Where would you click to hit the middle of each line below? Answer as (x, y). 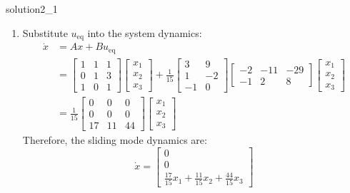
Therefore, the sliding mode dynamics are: (115, 140)
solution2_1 (32, 9)
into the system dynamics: (145, 32)
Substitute (45, 32)
